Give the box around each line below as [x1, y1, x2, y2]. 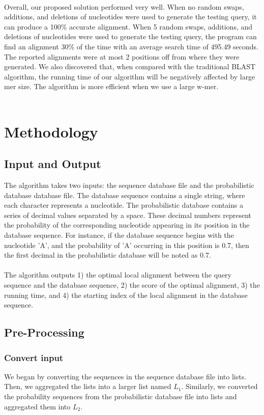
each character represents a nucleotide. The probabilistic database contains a [4, 200, 243, 210]
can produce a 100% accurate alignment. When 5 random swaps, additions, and [4, 21, 253, 32]
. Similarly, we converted [181, 381, 258, 392]
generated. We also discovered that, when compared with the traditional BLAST [4, 61, 256, 72]
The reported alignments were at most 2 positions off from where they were [4, 51, 240, 62]
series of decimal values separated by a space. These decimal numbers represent [4, 209, 252, 220]
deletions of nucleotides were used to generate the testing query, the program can [4, 31, 257, 42]
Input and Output [4, 156, 101, 172]
